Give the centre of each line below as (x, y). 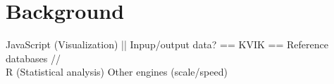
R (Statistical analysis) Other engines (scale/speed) (117, 72)
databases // (33, 58)
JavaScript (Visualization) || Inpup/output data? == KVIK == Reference (167, 44)
